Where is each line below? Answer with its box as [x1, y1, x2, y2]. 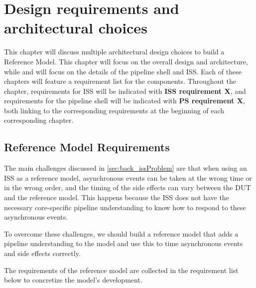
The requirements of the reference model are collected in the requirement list [4, 265, 239, 275]
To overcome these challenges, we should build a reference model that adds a [4, 228, 239, 239]
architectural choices [4, 17, 147, 38]
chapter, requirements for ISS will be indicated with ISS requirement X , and [4, 85, 246, 96]
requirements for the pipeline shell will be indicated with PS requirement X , [4, 95, 245, 106]
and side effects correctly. [4, 248, 81, 259]
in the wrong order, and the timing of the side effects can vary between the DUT [4, 182, 251, 193]
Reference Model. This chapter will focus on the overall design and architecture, [4, 56, 248, 66]
